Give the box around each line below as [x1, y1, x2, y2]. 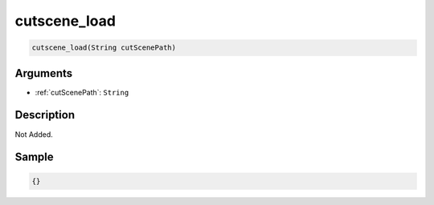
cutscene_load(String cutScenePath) [31, 43, 177, 52]
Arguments [14, 66, 73, 80]
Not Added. [14, 129, 54, 139]
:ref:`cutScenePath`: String [35, 87, 129, 97]
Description [14, 108, 76, 122]
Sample [14, 151, 54, 164]
